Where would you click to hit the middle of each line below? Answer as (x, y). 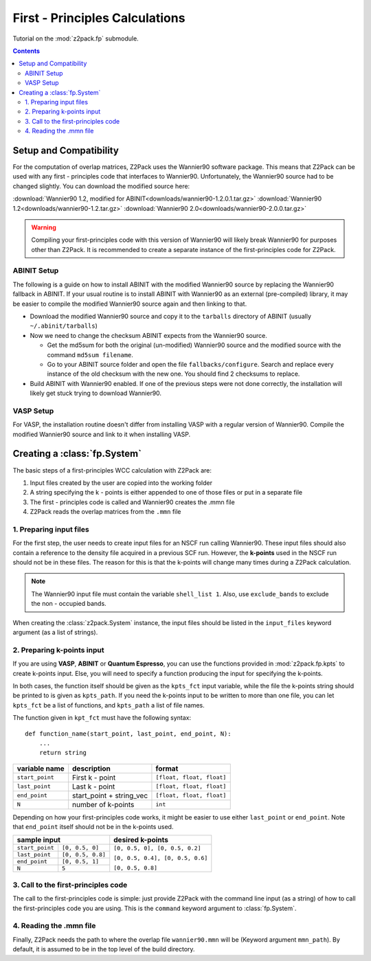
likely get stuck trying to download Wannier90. (95, 393)
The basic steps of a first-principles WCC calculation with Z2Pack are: (112, 470)
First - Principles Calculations (99, 18)
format (167, 768)
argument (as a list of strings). (55, 633)
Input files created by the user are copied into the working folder (121, 483)
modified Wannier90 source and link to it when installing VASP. (102, 434)
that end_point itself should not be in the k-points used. (93, 827)
